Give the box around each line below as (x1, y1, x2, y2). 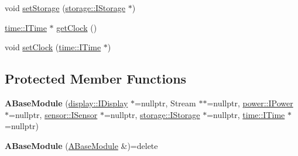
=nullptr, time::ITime (207, 108, 285, 120)
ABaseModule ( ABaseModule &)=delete (5, 139, 158, 151)
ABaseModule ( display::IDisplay (5, 96, 128, 109)
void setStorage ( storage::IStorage (5, 2, 126, 13)
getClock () (56, 21, 97, 33)
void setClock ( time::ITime (5, 41, 101, 53)
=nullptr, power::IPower (207, 96, 293, 109)
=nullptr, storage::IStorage (104, 108, 200, 120)
